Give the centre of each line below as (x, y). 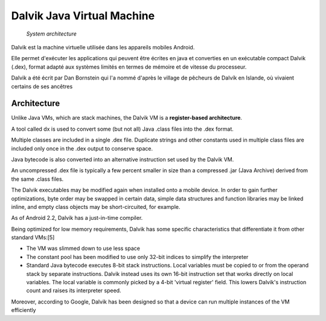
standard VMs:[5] (33, 237)
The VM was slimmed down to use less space (83, 248)
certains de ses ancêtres (42, 86)
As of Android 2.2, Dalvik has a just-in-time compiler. (77, 218)
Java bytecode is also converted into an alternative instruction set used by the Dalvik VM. (123, 159)
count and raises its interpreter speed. (74, 291)
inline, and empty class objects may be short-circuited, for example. (96, 207)
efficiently (24, 310)
